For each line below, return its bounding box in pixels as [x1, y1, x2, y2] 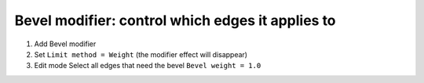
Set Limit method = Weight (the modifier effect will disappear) [34, 49, 247, 59]
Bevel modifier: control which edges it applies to [14, 12, 337, 29]
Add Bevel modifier [34, 39, 97, 49]
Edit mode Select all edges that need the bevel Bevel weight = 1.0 [34, 61, 261, 70]
